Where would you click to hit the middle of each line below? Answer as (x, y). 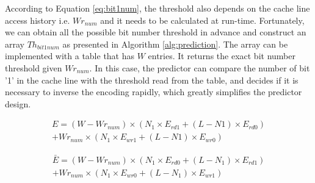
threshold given (34, 67)
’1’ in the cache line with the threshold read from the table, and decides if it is (152, 80)
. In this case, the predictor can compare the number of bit (200, 67)
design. (18, 103)
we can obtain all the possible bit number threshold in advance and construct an (156, 32)
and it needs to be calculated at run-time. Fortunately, (202, 20)
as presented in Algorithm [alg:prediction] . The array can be (175, 44)
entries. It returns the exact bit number (222, 56)
